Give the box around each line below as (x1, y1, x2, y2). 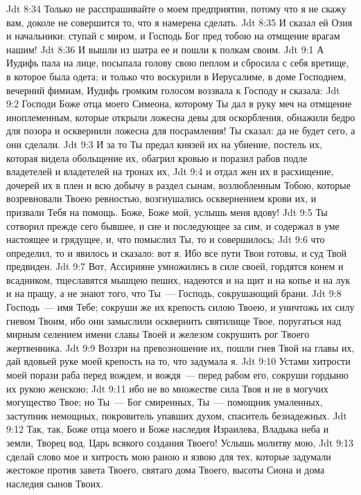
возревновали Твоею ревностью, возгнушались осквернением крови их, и (6, 191, 317, 206)
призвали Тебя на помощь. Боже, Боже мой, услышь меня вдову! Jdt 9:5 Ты (6, 204, 328, 219)
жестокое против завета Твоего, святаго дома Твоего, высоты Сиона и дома (6, 462, 325, 477)
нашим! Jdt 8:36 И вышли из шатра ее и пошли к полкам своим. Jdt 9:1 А (6, 42, 324, 56)
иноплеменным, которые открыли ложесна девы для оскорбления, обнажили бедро (6, 109, 355, 124)
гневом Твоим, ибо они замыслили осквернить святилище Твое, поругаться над (6, 313, 342, 327)
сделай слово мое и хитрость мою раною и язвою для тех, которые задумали (6, 449, 331, 463)
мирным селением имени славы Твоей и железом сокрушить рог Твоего (6, 327, 310, 341)
